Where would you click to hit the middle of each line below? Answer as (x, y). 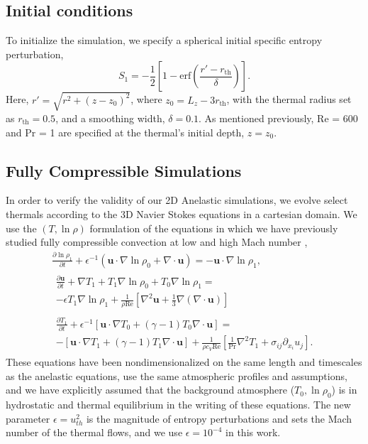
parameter (28, 418)
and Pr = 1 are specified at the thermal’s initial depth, (125, 132)
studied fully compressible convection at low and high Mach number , (157, 242)
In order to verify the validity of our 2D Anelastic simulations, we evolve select (177, 200)
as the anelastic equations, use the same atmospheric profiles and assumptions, (177, 375)
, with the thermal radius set (289, 99)
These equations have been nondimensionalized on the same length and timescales (184, 362)
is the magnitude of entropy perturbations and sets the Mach (219, 418)
